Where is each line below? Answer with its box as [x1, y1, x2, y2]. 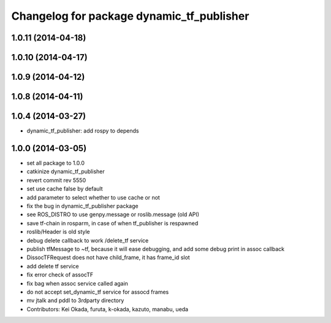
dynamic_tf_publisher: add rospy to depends [26, 127, 139, 134]
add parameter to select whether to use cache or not [26, 193, 161, 201]
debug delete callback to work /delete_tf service [26, 236, 149, 244]
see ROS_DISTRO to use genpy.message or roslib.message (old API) [26, 211, 199, 218]
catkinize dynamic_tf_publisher [26, 168, 105, 175]
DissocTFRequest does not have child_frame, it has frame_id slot [26, 254, 190, 261]
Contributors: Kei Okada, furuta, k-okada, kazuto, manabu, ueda [26, 305, 189, 313]
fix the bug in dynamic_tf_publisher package [26, 202, 139, 209]
